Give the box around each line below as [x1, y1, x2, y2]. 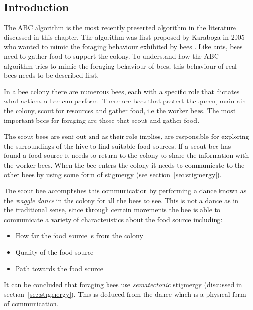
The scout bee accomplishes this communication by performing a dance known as [4, 186, 247, 196]
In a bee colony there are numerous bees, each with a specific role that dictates [4, 86, 240, 96]
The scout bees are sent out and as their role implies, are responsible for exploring [4, 131, 249, 141]
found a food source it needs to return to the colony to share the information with [4, 150, 249, 160]
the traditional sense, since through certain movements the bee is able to [4, 205, 220, 215]
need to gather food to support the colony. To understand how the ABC [4, 51, 219, 61]
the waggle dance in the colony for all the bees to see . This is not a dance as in [4, 195, 238, 205]
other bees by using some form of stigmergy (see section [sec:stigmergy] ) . [4, 169, 222, 179]
